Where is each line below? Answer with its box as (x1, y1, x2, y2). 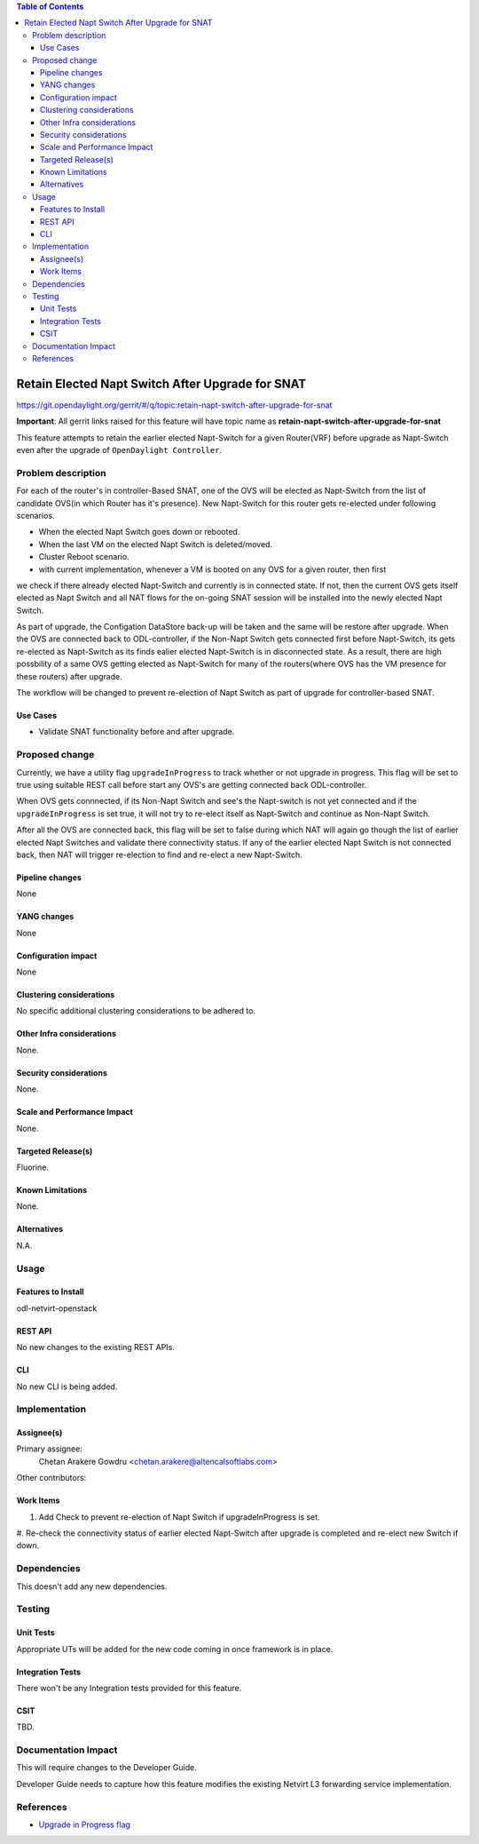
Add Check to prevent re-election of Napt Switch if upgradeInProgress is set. (38, 1511, 320, 1522)
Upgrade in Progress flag (38, 1819, 130, 1830)
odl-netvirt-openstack (16, 1302, 98, 1314)
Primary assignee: (16, 1443, 83, 1454)
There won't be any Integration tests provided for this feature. (16, 1682, 242, 1693)
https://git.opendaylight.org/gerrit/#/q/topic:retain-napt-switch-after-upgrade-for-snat (16, 400, 333, 410)
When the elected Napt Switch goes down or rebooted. (38, 527, 240, 537)
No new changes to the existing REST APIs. (16, 1342, 175, 1353)
